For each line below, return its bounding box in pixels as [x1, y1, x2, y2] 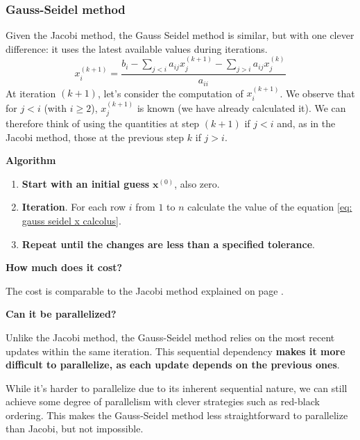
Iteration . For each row [22, 199, 126, 214]
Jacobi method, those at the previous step [6, 129, 185, 144]
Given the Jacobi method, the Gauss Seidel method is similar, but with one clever [6, 28, 354, 42]
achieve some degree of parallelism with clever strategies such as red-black [6, 394, 320, 409]
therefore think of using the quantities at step [6, 115, 200, 130]
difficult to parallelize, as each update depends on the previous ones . [6, 357, 340, 372]
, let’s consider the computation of [97, 85, 243, 100]
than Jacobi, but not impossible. [6, 421, 144, 436]
